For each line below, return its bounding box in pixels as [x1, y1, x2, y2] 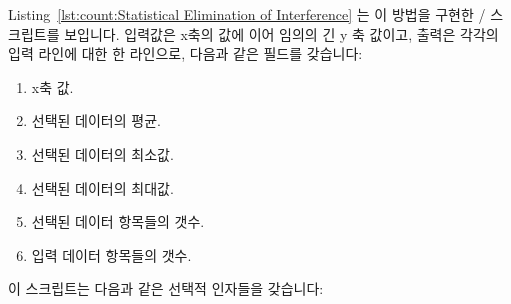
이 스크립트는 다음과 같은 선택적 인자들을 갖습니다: [8, 278, 324, 299]
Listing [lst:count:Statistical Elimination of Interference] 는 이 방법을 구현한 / [8, 4, 486, 24]
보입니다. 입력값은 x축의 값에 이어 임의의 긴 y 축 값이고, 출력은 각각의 [64, 23, 499, 44]
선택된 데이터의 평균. [31, 110, 161, 131]
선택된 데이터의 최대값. [31, 177, 174, 198]
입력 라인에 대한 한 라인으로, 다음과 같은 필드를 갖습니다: [8, 43, 363, 64]
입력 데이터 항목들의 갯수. [31, 244, 192, 265]
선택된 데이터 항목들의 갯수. [31, 211, 205, 232]
